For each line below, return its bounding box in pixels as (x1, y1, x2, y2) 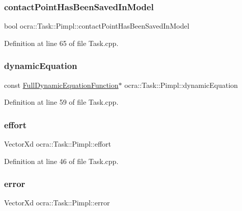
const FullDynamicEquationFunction (4, 79, 119, 90)
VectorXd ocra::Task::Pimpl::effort (4, 138, 112, 149)
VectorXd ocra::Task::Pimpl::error (4, 197, 110, 208)
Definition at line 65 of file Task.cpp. (4, 37, 119, 48)
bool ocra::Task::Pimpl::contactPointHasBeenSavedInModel (4, 20, 190, 31)
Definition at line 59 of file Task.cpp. (4, 97, 119, 107)
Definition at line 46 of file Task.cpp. (4, 155, 119, 166)
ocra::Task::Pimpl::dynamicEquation (124, 79, 238, 90)
